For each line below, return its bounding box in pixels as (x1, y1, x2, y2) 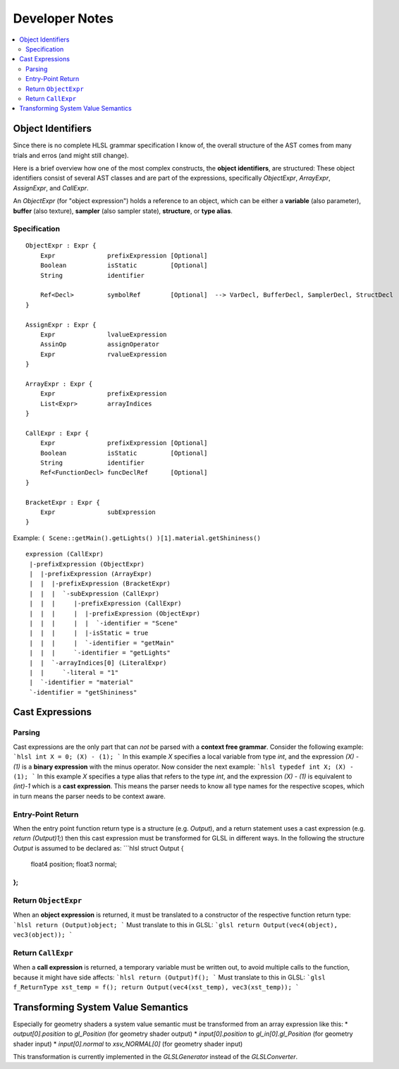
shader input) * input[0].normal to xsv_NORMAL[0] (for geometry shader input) (13, 1039, 243, 1048)
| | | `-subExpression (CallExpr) (29, 590, 160, 597)
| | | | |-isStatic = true (29, 629, 149, 637)
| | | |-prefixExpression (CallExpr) (29, 599, 183, 608)
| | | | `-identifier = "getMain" (29, 639, 175, 647)
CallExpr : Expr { (25, 429, 90, 437)
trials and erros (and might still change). (13, 151, 130, 159)
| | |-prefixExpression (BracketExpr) (29, 580, 171, 588)
